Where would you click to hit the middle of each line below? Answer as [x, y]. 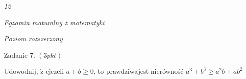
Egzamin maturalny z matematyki [54, 22]
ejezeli [55, 71]
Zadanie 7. [20, 55]
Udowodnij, [21, 71]
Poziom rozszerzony [33, 39]
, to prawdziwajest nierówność [139, 71]
